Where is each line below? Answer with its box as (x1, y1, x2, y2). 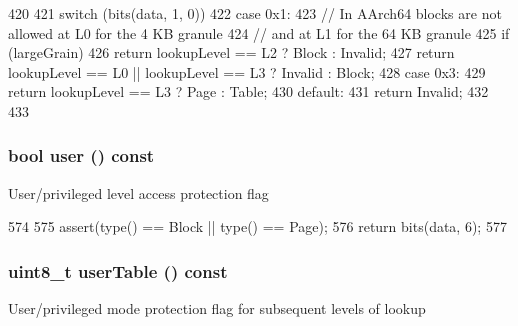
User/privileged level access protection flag (8, 182, 269, 203)
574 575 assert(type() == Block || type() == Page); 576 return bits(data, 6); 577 (8, 216, 507, 237)
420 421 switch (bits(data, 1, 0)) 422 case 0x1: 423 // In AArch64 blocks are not (8, 3, 502, 23)
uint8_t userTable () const (8, 258, 228, 283)
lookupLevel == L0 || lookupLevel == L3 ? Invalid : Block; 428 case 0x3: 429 (8, 61, 486, 82)
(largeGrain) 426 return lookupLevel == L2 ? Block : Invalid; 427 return (8, 42, 455, 63)
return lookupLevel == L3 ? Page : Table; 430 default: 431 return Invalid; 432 (8, 81, 489, 102)
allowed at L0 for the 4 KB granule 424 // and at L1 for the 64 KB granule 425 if (8, 22, 510, 43)
